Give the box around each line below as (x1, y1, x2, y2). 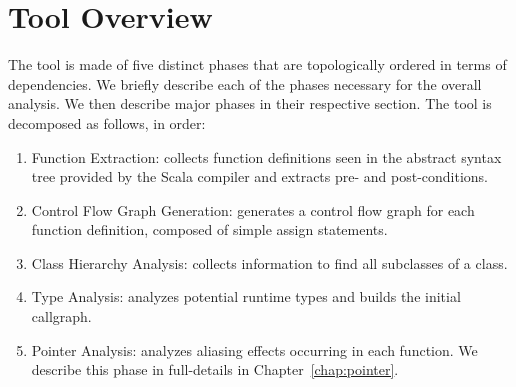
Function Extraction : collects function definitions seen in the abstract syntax (31, 146, 502, 167)
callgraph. (31, 306, 92, 327)
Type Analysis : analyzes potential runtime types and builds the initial (31, 286, 461, 307)
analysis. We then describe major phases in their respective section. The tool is (8, 93, 492, 114)
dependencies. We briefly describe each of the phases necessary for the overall (8, 73, 482, 94)
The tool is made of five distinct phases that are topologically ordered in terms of (8, 54, 507, 75)
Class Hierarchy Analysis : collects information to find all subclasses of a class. (31, 252, 508, 273)
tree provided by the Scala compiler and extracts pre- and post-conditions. (31, 166, 489, 187)
